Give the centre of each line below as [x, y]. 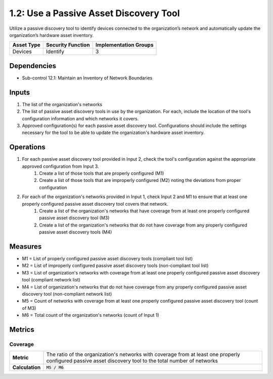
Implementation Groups [124, 45]
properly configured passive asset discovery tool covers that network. [95, 204]
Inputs [20, 92]
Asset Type [26, 45]
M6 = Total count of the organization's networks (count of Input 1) [90, 315]
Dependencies [33, 66]
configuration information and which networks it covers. [80, 118]
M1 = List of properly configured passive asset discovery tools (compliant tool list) [107, 259]
